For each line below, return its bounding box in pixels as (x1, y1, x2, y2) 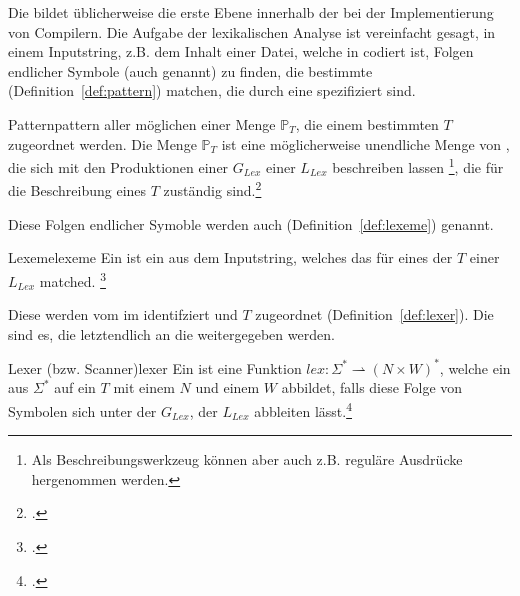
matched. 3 (39, 267, 106, 291)
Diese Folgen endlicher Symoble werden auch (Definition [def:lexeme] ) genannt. (8, 213, 494, 234)
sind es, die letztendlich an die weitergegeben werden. (8, 323, 335, 344)
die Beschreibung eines (8, 180, 147, 201)
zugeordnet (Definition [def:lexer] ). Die (255, 304, 494, 325)
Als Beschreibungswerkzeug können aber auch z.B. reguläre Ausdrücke (31, 449, 463, 470)
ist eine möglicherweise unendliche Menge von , (221, 133, 510, 154)
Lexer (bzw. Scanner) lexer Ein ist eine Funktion (8, 357, 302, 378)
